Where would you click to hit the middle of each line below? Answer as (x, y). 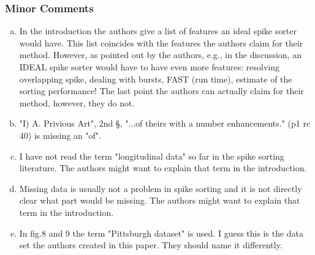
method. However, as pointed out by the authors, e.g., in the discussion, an (160, 55)
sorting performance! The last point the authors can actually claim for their (161, 91)
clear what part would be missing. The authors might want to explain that (160, 200)
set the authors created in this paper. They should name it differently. (151, 245)
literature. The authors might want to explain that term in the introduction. (163, 168)
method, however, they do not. (77, 102)
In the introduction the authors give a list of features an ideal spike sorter (158, 31)
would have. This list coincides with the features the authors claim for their (161, 42)
